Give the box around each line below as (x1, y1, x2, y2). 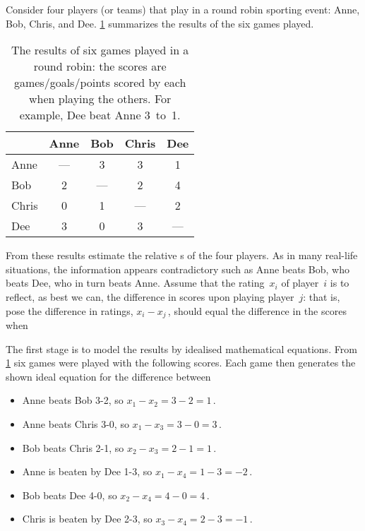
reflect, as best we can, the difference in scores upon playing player (6, 289, 294, 304)
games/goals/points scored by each (13, 74, 186, 91)
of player (281, 275, 319, 290)
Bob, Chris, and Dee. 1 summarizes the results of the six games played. (6, 16, 314, 30)
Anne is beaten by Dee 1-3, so (22, 464, 152, 479)
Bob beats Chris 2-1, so (22, 440, 124, 455)
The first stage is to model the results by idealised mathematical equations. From (6, 341, 357, 356)
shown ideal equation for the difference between (6, 369, 211, 383)
